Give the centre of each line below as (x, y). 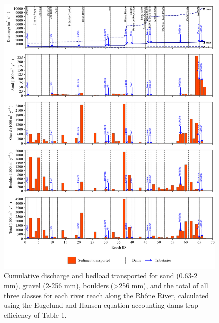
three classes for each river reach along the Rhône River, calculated (107, 295)
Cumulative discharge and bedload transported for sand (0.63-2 (101, 275)
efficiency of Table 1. (35, 314)
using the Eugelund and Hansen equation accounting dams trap (101, 305)
